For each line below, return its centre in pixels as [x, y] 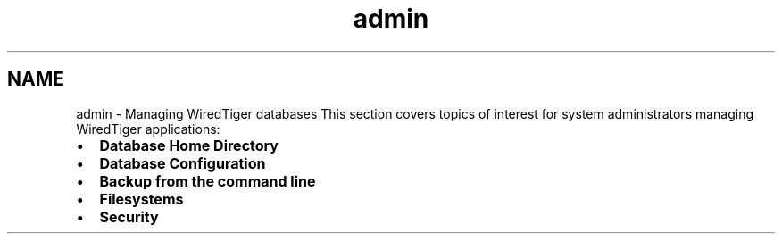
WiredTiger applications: [148, 129]
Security [129, 216]
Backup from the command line [208, 181]
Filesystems [141, 199]
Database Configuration [183, 163]
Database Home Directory [189, 145]
